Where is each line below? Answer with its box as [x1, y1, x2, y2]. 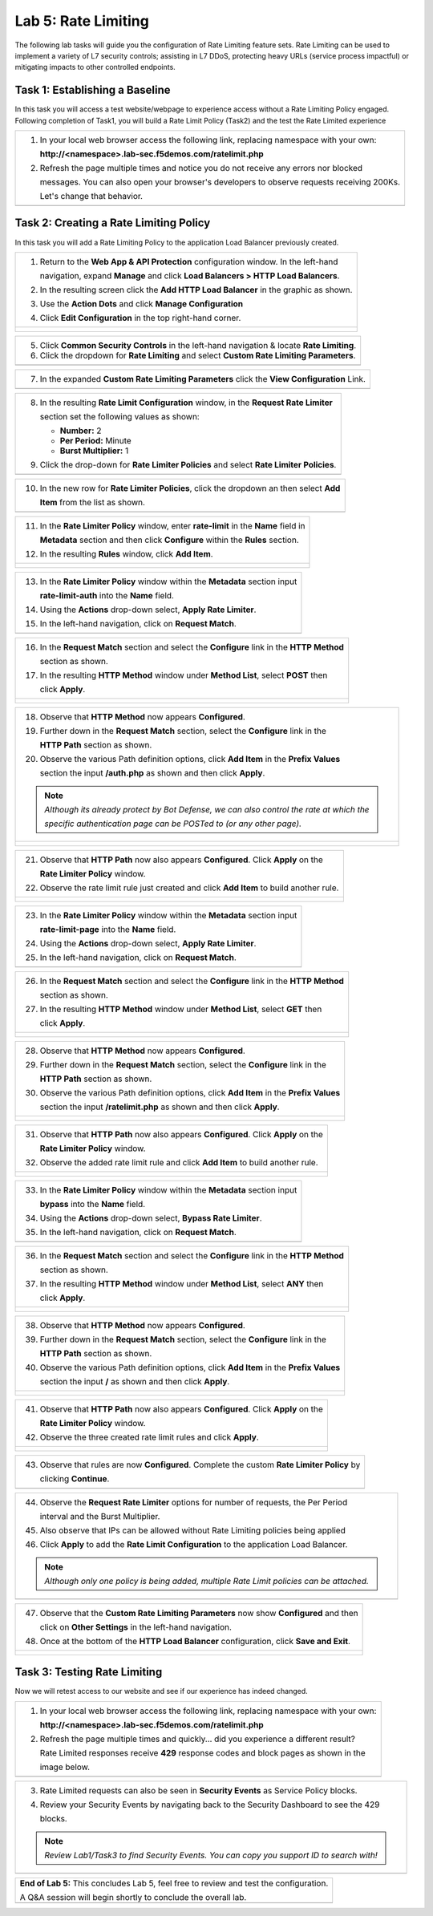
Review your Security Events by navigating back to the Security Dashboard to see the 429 [39, 1799, 380, 1810]
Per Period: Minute [59, 435, 132, 446]
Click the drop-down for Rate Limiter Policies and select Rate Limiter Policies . [39, 459, 337, 470]
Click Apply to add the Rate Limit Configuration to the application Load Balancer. [39, 1538, 348, 1549]
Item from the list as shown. [39, 496, 146, 508]
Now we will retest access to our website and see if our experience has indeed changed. [14, 1687, 308, 1696]
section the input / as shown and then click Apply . [39, 1375, 230, 1387]
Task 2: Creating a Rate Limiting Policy [14, 217, 211, 230]
